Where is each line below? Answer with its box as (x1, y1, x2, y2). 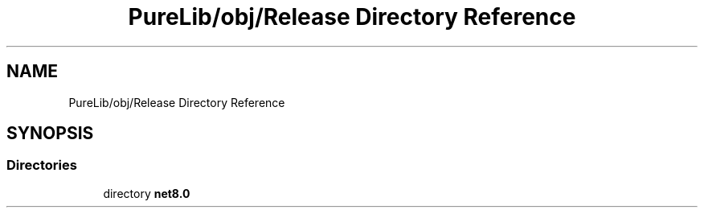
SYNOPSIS (6, 123, 94, 144)
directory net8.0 (103, 186, 190, 200)
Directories (6, 157, 77, 174)
